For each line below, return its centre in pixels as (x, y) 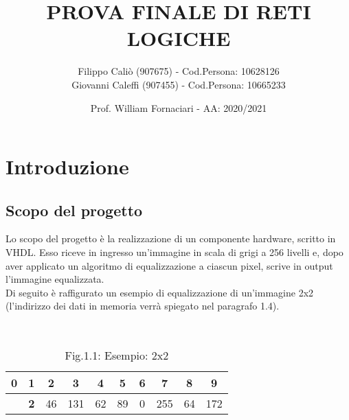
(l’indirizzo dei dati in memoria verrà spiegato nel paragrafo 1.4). (143, 306)
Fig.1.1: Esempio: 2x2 (117, 355)
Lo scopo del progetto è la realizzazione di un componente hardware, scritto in (171, 238)
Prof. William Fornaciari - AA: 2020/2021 (179, 107)
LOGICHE (179, 38)
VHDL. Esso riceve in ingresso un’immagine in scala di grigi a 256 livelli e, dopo (174, 252)
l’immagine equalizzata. (55, 279)
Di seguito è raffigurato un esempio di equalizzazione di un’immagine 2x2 (160, 292)
